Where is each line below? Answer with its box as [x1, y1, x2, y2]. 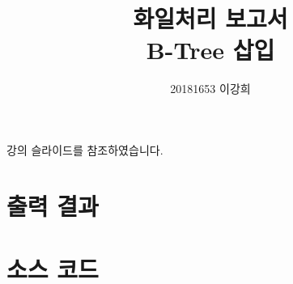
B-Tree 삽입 [146, 33, 275, 66]
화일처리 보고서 [133, 2, 288, 35]
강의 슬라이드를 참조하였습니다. [6, 141, 163, 158]
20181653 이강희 [170, 80, 251, 97]
